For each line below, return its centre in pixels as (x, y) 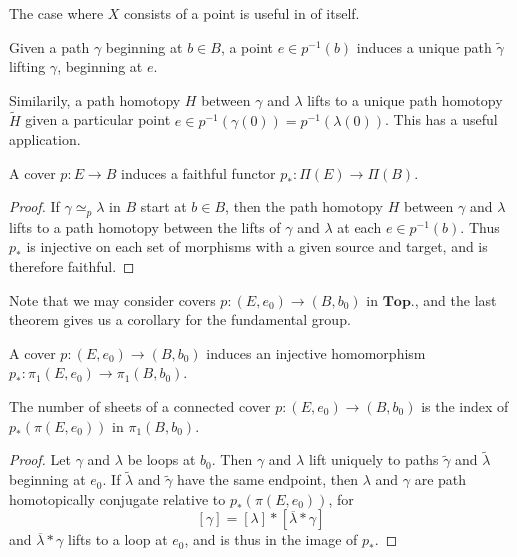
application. (45, 139)
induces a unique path (424, 46)
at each (359, 226)
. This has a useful (441, 119)
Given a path (49, 46)
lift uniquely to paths (373, 459)
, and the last (455, 299)
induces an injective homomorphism (316, 352)
